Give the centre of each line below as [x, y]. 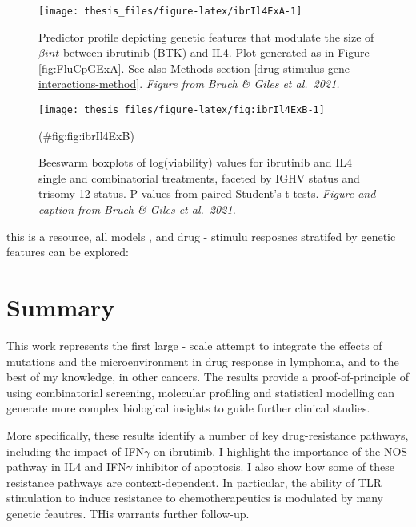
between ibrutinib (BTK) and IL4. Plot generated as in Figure [216, 52]
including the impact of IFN [76, 451]
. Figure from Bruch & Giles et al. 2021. [240, 84]
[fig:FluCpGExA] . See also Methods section [144, 68]
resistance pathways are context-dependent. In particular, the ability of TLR [194, 482]
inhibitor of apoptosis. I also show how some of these [265, 467]
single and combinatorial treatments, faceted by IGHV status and [199, 177]
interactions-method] [89, 84]
